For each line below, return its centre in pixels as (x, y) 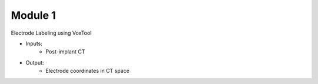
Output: (35, 62)
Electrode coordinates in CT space (87, 71)
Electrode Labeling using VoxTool (51, 33)
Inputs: (34, 43)
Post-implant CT (65, 52)
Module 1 (33, 15)
